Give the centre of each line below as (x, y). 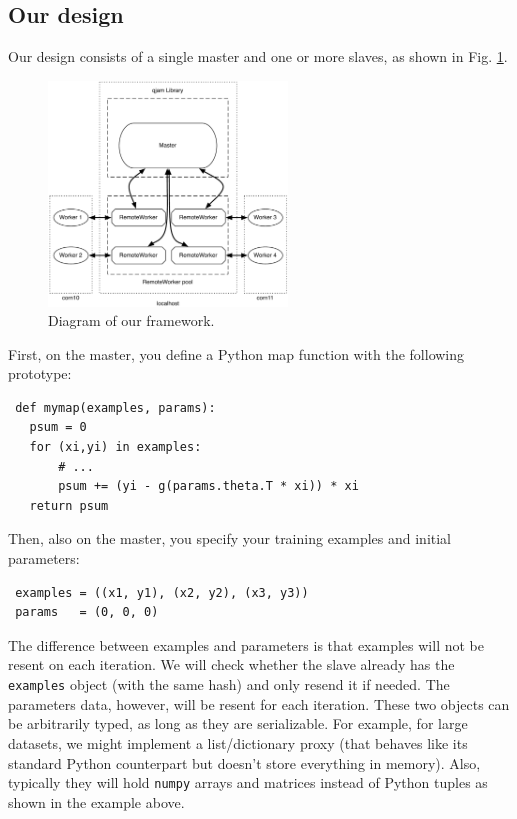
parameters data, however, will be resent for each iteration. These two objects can (259, 703)
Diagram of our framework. (131, 320)
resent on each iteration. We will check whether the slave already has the (231, 664)
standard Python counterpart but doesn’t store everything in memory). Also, (244, 762)
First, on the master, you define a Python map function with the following (236, 353)
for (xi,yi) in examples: (115, 447)
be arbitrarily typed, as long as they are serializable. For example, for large (238, 723)
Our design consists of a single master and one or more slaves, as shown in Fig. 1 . (258, 56)
